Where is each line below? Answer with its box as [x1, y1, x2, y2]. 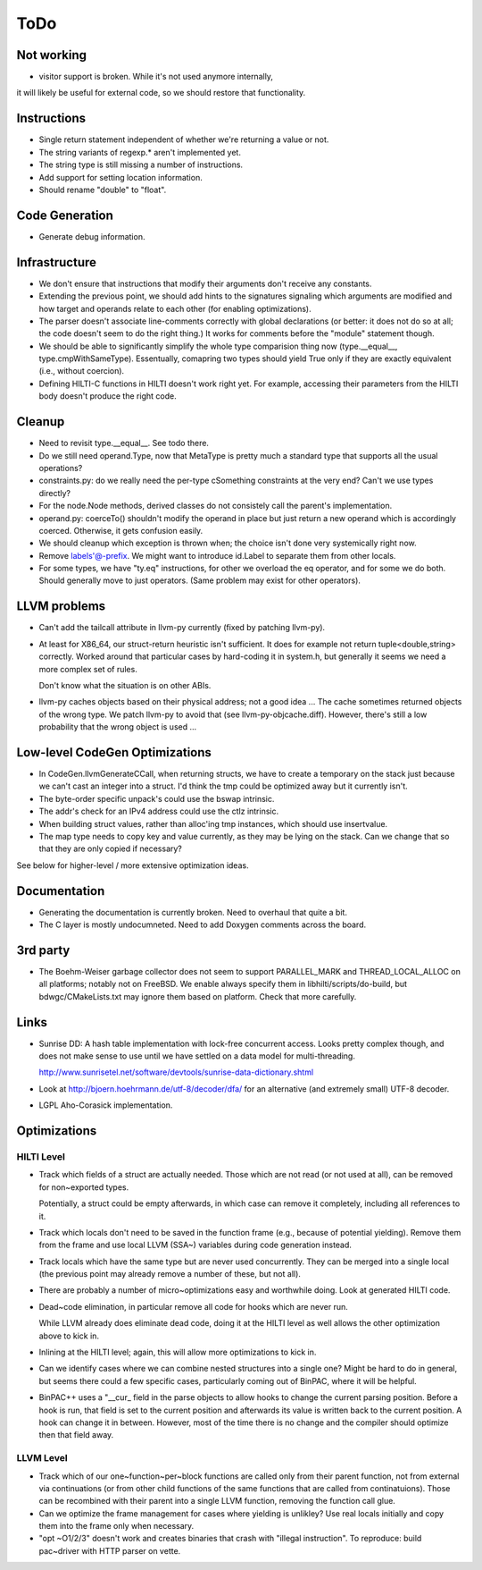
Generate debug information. [38, 231, 145, 241]
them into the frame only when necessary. [38, 1521, 195, 1532]
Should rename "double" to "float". [38, 184, 167, 195]
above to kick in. [38, 1330, 100, 1341]
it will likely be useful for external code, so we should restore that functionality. [16, 88, 306, 98]
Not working [16, 47, 87, 63]
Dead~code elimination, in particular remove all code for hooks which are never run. [38, 1301, 348, 1312]
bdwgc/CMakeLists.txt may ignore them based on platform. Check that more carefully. [38, 991, 357, 1001]
